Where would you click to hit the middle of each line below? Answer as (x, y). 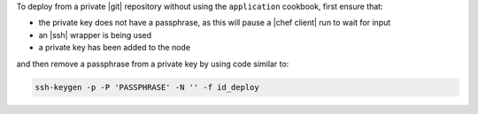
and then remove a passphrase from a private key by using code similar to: (153, 64)
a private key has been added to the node (114, 48)
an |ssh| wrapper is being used (95, 34)
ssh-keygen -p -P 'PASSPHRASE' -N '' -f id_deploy (147, 87)
